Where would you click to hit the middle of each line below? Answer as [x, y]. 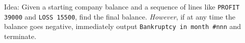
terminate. [20, 36]
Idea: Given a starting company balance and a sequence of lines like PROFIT [122, 6]
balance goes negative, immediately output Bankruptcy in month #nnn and [123, 26]
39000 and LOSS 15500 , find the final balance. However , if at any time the [120, 16]
